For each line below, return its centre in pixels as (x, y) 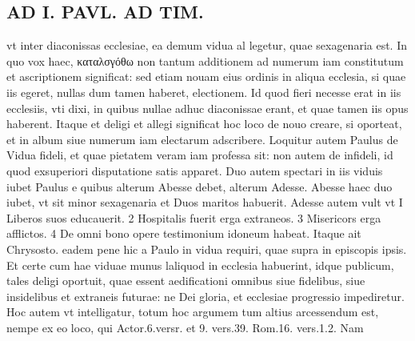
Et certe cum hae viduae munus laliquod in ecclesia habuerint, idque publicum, (200, 265)
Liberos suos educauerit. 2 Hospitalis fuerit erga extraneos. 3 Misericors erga (194, 217)
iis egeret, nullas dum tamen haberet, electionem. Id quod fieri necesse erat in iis (204, 92)
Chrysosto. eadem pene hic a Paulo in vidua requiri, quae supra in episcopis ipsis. (207, 249)
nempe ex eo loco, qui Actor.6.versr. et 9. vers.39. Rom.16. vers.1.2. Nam (185, 327)
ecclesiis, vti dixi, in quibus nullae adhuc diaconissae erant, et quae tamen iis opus (207, 108)
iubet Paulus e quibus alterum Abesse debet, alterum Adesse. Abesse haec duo (200, 186)
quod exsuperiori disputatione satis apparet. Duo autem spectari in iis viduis (195, 170)
